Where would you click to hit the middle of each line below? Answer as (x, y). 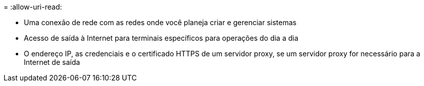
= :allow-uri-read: (33, 7)
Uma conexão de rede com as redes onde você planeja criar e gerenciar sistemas (160, 22)
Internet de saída (52, 62)
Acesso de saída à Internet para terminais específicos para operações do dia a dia (161, 38)
